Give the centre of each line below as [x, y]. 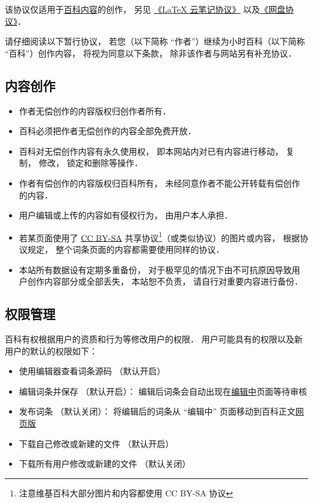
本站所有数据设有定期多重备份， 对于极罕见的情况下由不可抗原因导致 [155, 269]
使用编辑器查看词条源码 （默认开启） [92, 371]
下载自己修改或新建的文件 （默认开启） [96, 443]
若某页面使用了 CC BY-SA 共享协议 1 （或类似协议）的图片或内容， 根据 [159, 236]
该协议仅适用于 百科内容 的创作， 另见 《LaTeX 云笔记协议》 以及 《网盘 [145, 9]
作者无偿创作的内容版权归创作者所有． [95, 110]
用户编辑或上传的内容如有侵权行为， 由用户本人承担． [126, 215]
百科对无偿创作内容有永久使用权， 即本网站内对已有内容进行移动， [151, 151]
